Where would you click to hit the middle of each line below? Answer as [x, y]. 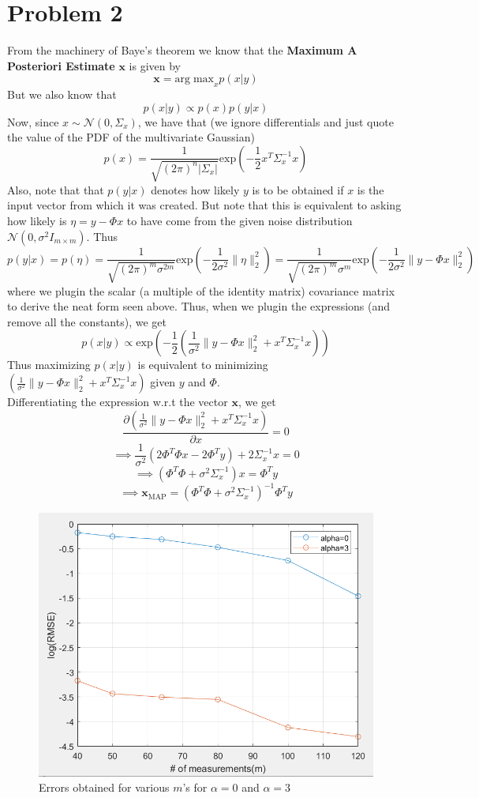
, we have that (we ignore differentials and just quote [266, 121]
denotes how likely [195, 189]
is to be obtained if [298, 189]
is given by [155, 65]
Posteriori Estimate [61, 65]
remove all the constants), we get [87, 321]
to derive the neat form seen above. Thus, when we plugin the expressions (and [199, 306]
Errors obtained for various [104, 787]
